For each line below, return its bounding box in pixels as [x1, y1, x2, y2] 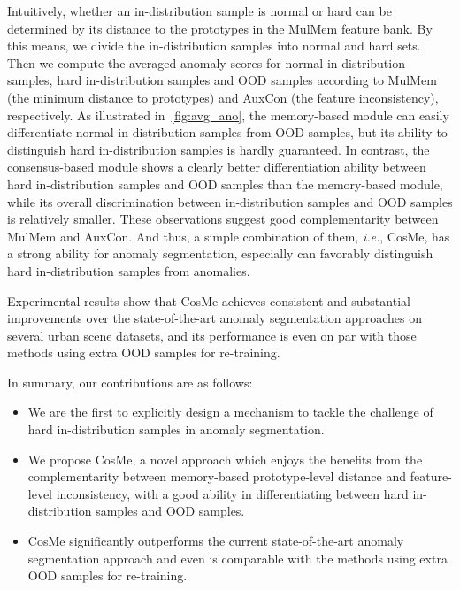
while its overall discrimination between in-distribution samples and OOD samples [7, 192, 453, 211]
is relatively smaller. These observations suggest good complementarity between [7, 210, 439, 228]
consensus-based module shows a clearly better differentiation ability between [7, 157, 426, 176]
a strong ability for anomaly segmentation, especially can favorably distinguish [7, 244, 433, 263]
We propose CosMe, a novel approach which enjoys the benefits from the [27, 449, 423, 468]
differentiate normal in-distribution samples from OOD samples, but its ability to [7, 123, 448, 142]
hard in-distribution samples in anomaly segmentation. [27, 420, 325, 439]
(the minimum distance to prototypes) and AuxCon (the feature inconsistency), [7, 88, 439, 106]
